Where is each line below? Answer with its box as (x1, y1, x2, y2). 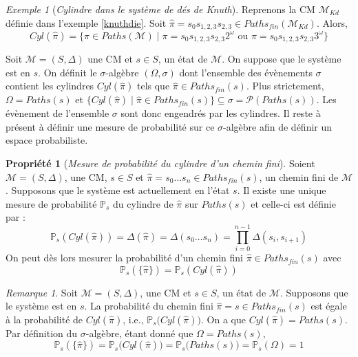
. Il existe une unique (237, 183, 326, 197)
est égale (310, 299, 347, 313)
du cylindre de (113, 196, 173, 210)
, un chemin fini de (259, 169, 339, 184)
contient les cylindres (6, 78, 94, 93)
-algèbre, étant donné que (85, 325, 193, 340)
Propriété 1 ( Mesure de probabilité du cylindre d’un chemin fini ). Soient (6, 155, 315, 170)
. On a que (201, 312, 246, 326)
